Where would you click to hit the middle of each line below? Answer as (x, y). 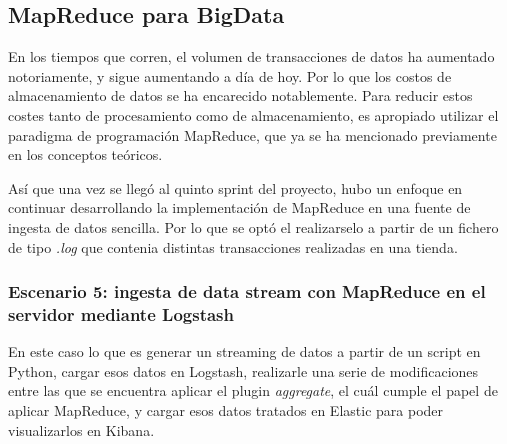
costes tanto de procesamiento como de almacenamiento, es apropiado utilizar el (253, 114)
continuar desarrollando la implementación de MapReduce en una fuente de (239, 207)
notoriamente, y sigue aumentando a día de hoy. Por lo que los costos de (230, 75)
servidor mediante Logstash (121, 313)
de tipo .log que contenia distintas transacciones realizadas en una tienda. (233, 246)
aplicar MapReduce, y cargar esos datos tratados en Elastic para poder (226, 410)
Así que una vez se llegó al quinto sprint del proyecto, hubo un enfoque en (235, 187)
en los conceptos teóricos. (85, 154)
